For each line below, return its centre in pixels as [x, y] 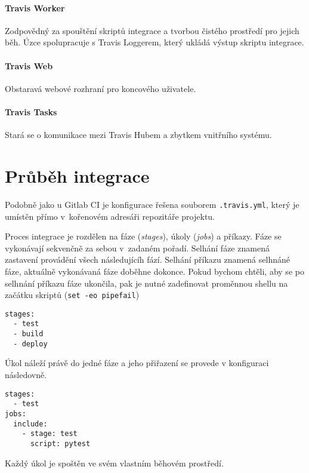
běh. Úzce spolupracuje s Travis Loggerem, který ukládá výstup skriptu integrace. [154, 42]
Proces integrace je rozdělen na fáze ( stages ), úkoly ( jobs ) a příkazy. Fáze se [143, 236]
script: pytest [60, 443]
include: [30, 424]
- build [28, 334]
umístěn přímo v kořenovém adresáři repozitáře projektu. [110, 216]
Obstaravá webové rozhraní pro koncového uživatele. [101, 88]
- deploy [30, 344]
